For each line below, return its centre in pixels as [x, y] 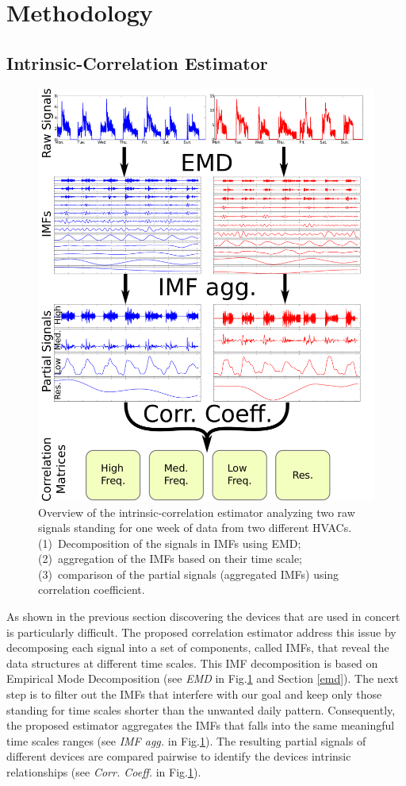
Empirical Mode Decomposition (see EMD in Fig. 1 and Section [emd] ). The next [203, 678]
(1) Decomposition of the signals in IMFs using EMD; [170, 543]
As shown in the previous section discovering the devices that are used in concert [203, 616]
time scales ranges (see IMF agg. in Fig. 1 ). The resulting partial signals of [186, 740]
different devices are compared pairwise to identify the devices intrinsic [179, 756]
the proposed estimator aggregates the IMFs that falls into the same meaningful [201, 725]
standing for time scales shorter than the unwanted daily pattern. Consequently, [201, 709]
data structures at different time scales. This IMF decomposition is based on [192, 663]
